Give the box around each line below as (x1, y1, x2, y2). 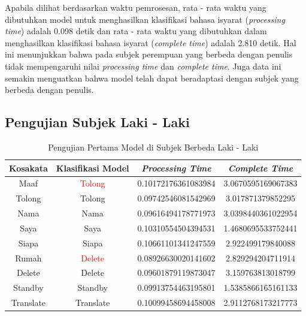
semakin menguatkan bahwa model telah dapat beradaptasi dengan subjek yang (5, 71, 299, 84)
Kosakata (9, 161, 48, 174)
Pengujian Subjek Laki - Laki (5, 113, 190, 131)
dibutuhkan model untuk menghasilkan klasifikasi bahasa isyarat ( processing (5, 13, 285, 25)
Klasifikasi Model (56, 161, 129, 174)
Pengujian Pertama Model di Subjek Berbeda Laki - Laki (48, 140, 259, 153)
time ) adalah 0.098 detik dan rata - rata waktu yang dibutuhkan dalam (5, 25, 267, 37)
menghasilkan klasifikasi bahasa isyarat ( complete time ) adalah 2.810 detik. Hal (5, 36, 296, 49)
